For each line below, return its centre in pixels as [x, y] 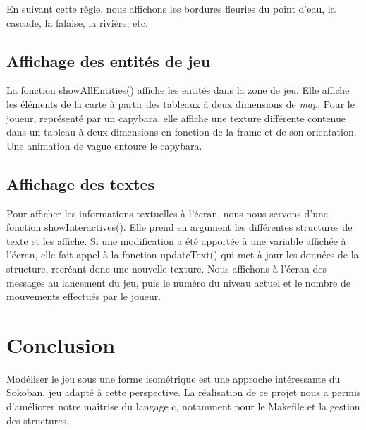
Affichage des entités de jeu [109, 60]
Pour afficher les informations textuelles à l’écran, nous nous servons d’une [167, 213]
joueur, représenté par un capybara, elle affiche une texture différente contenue [176, 118]
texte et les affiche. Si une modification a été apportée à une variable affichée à [176, 240]
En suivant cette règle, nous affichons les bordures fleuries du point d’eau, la [171, 8]
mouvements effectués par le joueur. [84, 296]
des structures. [38, 420]
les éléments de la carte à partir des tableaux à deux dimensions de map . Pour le [181, 103]
